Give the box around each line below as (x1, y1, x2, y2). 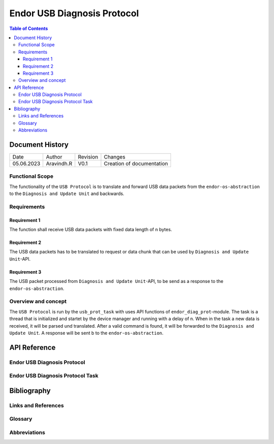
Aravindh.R (46, 160, 73, 167)
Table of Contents (9, 25, 48, 31)
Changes (104, 153, 125, 160)
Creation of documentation (104, 160, 168, 167)
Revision (78, 153, 98, 160)
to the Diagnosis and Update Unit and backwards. (9, 191, 124, 197)
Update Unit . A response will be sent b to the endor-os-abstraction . (9, 330, 164, 336)
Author (46, 153, 62, 160)
